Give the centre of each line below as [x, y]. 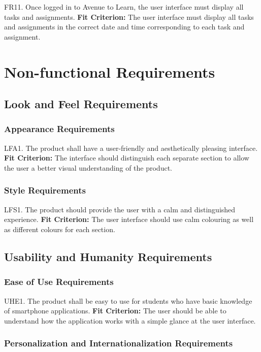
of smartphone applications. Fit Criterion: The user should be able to [115, 311]
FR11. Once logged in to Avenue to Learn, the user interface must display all [124, 7]
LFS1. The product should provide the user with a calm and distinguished [120, 209]
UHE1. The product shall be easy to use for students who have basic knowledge [128, 300]
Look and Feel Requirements [81, 104]
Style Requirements [45, 190]
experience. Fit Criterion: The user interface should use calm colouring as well [129, 219]
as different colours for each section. [60, 229]
